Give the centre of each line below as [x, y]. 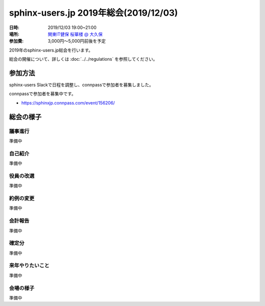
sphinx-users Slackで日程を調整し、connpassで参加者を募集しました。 [81, 85]
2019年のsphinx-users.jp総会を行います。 [51, 50]
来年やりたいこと [29, 266]
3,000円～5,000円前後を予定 [77, 41]
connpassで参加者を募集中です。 [42, 94]
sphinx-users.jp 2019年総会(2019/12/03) [93, 13]
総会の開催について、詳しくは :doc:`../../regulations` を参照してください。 [83, 59]
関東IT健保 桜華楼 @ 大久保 [75, 34]
